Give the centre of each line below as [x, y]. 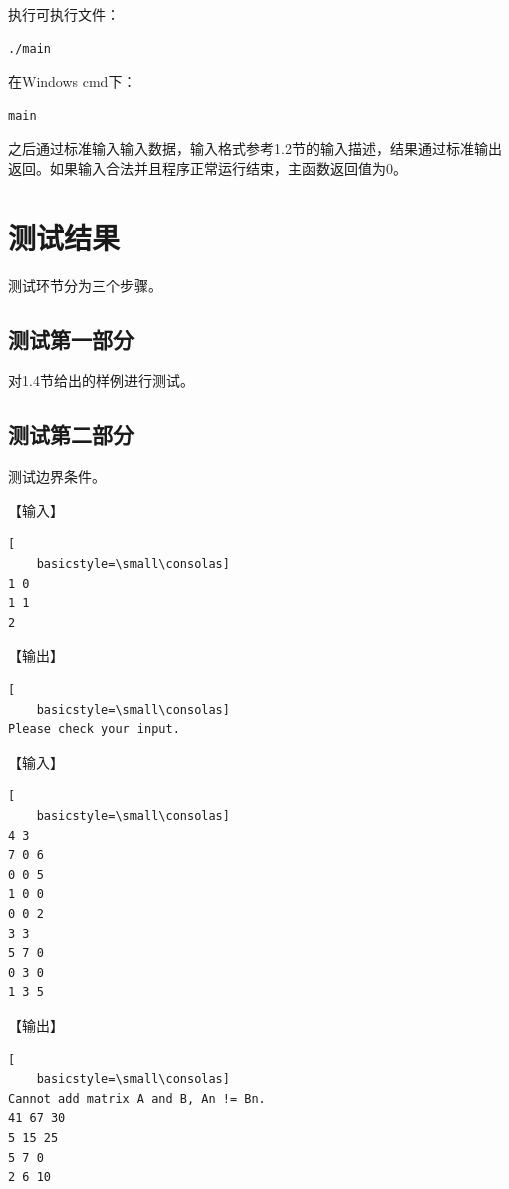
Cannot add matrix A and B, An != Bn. [137, 1098]
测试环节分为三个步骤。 [85, 284]
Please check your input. [94, 729]
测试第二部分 [71, 434]
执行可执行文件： [64, 14]
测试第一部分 [71, 338]
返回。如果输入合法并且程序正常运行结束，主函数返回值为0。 [207, 167]
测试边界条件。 [57, 476]
